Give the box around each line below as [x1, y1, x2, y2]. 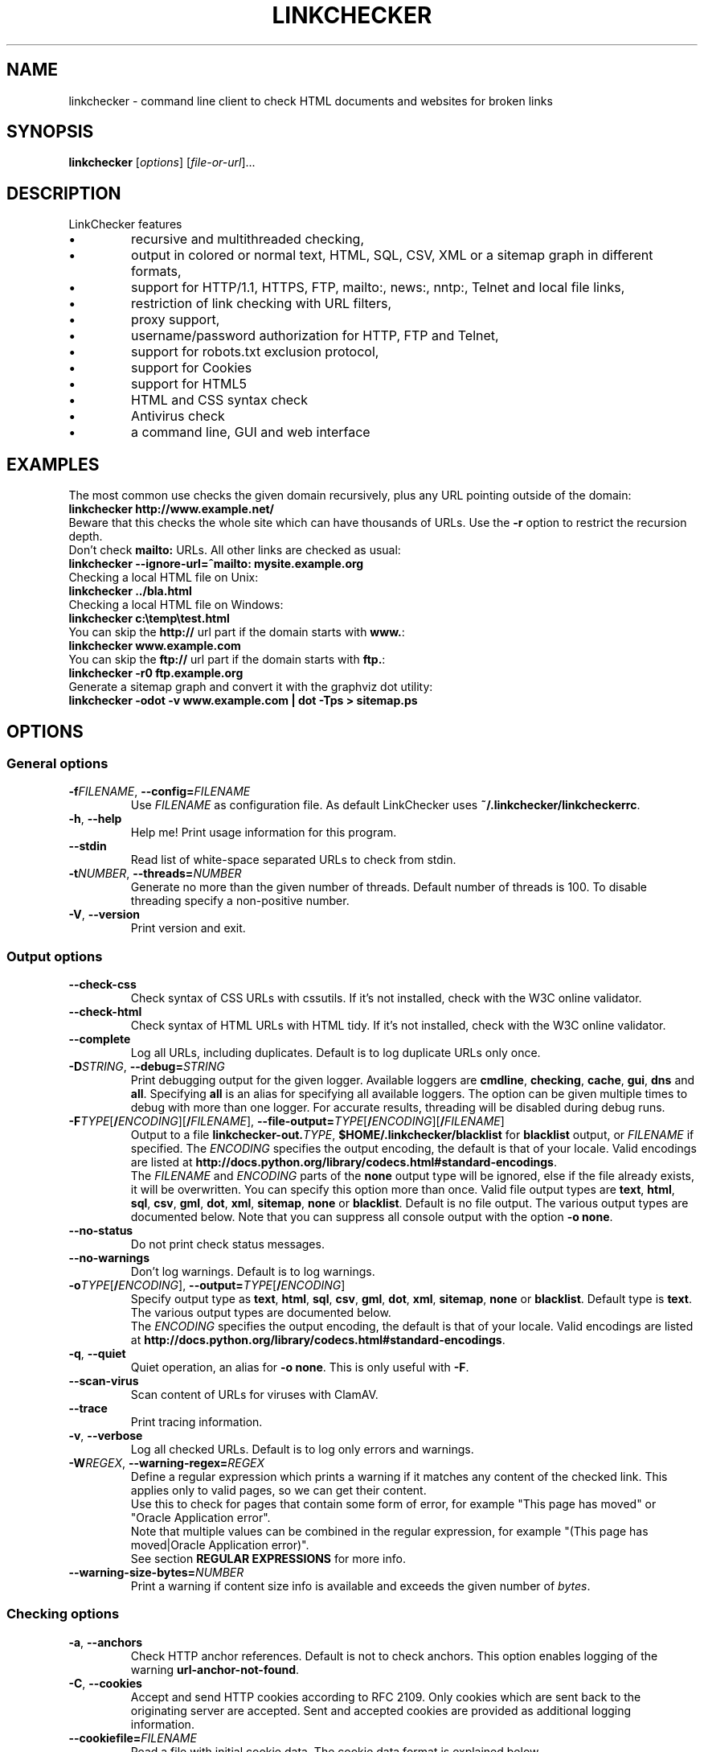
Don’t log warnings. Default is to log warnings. [130, 1265, 375, 1279]
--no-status [68, 1224, 133, 1238]
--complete [68, 1032, 131, 1047]
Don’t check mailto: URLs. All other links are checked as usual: [68, 543, 401, 557]
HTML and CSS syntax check [131, 392, 309, 409]
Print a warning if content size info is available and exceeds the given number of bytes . [130, 1579, 591, 1594]
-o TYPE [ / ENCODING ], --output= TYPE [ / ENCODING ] [68, 1278, 346, 1293]
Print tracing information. [130, 1415, 263, 1429]
